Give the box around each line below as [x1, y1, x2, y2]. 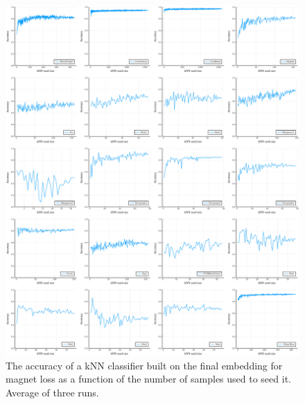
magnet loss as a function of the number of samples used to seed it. [6, 371, 291, 386]
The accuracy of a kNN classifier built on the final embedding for [6, 358, 283, 372]
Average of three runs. [6, 385, 99, 399]
